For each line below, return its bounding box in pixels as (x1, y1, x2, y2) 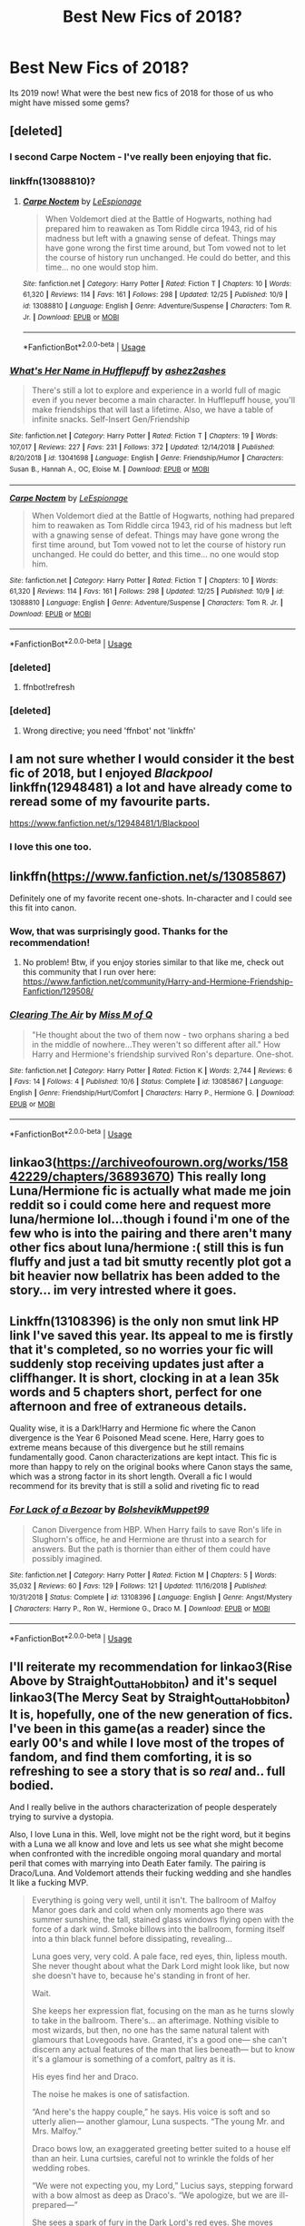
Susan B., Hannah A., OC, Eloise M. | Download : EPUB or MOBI (9, 465, 210, 474)
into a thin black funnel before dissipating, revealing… (31, 1934, 233, 1945)
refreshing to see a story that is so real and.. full (9, 1763, 286, 1778)
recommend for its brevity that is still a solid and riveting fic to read (9, 1481, 260, 1492)
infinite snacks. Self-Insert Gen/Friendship (31, 414, 191, 425)
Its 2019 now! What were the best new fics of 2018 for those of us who (9, 87, 274, 98)
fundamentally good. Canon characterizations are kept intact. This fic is (9, 1452, 277, 1463)
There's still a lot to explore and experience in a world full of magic (31, 385, 281, 396)
